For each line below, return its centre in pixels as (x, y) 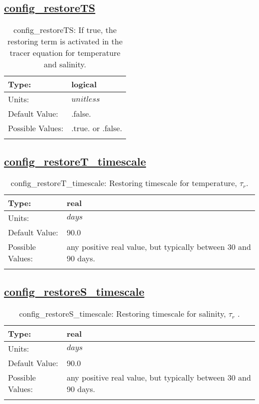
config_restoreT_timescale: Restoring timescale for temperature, (124, 183)
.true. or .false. (97, 128)
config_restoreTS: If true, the (65, 30)
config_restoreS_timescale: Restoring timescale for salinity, (123, 313)
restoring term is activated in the (65, 41)
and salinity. (65, 64)
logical (84, 84)
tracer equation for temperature (65, 53)
